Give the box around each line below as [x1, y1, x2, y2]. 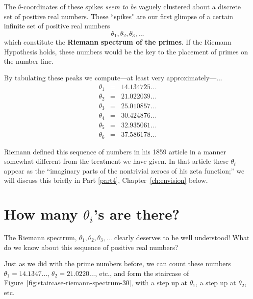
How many [4, 204, 78, 224]
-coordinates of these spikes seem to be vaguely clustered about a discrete [21, 1, 241, 11]
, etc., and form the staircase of [95, 268, 189, 278]
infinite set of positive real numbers [4, 21, 110, 31]
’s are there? [94, 204, 180, 224]
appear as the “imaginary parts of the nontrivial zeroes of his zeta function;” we [4, 165, 245, 175]
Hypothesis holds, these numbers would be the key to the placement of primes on [4, 46, 248, 56]
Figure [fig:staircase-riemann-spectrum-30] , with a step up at [4, 277, 188, 288]
